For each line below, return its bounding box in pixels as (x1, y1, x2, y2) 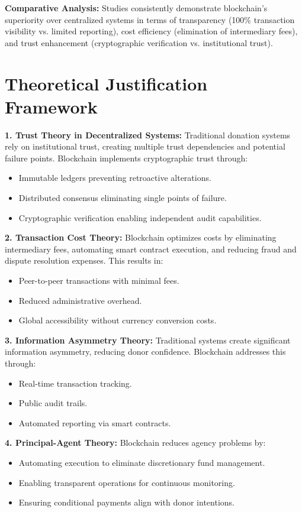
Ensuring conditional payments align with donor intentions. (18, 496, 234, 508)
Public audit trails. (18, 397, 88, 409)
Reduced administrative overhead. (18, 294, 142, 306)
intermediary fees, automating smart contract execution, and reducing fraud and (5, 242, 297, 255)
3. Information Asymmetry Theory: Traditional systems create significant (5, 333, 291, 346)
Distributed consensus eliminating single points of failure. (18, 192, 227, 204)
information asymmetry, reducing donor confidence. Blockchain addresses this (5, 345, 286, 358)
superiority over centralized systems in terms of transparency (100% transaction (5, 13, 295, 25)
